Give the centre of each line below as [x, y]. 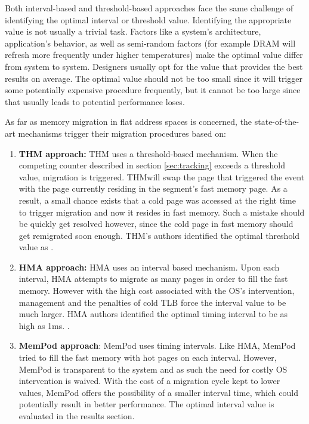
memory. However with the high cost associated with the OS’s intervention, [157, 291]
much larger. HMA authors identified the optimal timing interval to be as [153, 314]
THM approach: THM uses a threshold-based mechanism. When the [148, 153]
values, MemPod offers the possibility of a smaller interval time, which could [158, 392]
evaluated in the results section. [77, 416]
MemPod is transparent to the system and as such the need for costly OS [153, 369]
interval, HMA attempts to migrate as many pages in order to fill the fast [153, 279]
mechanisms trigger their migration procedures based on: [122, 133]
